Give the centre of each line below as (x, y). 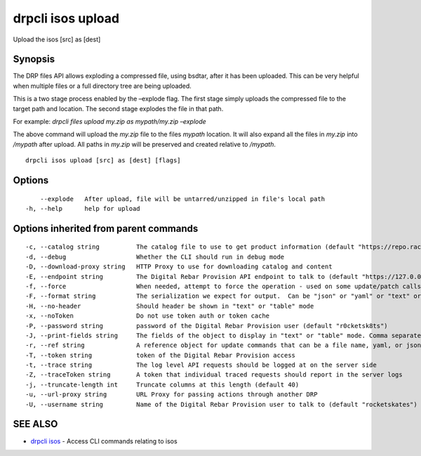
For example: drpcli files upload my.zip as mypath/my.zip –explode (109, 122)
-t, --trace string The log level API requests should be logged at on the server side (201, 365)
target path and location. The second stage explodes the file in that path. (118, 108)
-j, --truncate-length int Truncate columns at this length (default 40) (162, 384)
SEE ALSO (35, 424)
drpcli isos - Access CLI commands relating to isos (104, 441)
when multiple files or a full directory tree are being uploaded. (102, 86)
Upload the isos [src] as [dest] (57, 39)
